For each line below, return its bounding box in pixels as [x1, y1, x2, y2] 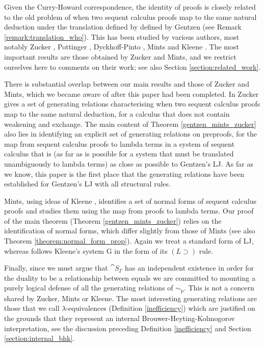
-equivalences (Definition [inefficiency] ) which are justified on [66, 303, 255, 313]
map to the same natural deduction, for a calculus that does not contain [4, 108, 230, 119]
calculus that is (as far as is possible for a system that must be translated [4, 148, 234, 159]
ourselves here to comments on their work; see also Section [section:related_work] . [4, 61, 261, 72]
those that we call [4, 303, 60, 313]
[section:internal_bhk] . [4, 333, 75, 343]
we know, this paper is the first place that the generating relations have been [4, 168, 245, 179]
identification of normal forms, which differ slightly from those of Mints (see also [4, 225, 255, 236]
